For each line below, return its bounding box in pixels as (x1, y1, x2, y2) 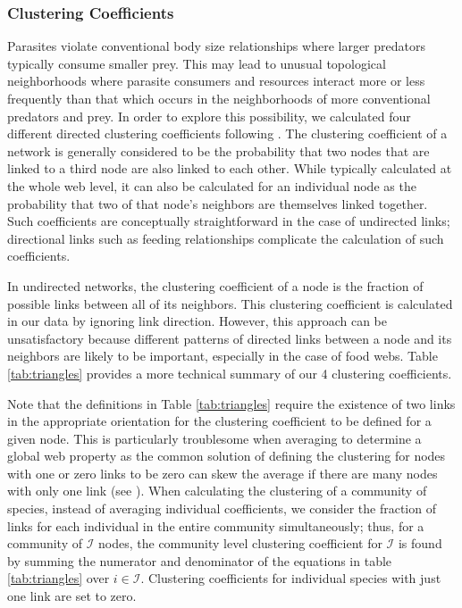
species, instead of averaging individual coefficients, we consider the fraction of (7, 499, 436, 518)
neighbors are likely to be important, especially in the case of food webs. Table (7, 346, 438, 365)
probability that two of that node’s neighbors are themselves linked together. (7, 194, 428, 212)
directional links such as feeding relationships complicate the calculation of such (7, 229, 444, 247)
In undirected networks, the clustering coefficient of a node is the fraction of (7, 276, 424, 295)
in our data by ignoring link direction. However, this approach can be (7, 312, 387, 330)
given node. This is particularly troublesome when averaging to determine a (7, 429, 422, 447)
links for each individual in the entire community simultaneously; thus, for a (7, 516, 424, 535)
